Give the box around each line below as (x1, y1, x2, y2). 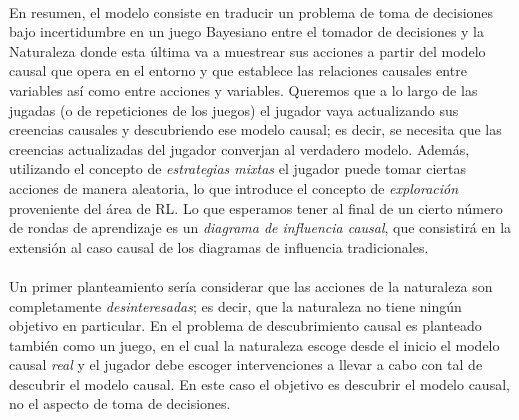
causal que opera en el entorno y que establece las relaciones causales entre (9, 60, 467, 81)
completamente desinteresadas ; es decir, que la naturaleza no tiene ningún (9, 295, 462, 316)
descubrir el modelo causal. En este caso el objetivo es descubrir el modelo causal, (9, 373, 510, 394)
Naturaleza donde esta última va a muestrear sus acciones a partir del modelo (9, 40, 486, 61)
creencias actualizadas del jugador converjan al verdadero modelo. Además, (9, 138, 470, 159)
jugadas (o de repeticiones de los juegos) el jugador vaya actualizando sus (9, 99, 459, 120)
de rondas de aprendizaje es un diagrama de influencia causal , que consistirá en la (9, 217, 512, 238)
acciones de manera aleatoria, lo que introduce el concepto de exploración (9, 177, 459, 198)
